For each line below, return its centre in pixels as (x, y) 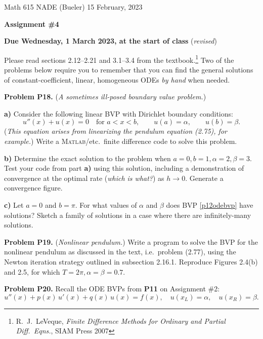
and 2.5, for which (32, 271)
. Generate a (204, 178)
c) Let (14, 204)
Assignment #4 (32, 24)
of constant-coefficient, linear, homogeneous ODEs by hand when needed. (117, 79)
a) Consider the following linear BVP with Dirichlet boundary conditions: (119, 113)
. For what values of (106, 204)
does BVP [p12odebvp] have (210, 204)
